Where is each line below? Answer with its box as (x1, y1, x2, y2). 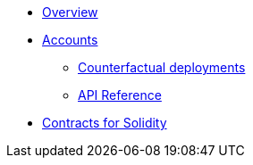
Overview (42, 4, 98, 20)
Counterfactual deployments (78, 60, 246, 75)
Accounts (42, 32, 98, 47)
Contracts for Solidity (42, 115, 167, 130)
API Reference (78, 87, 162, 103)
